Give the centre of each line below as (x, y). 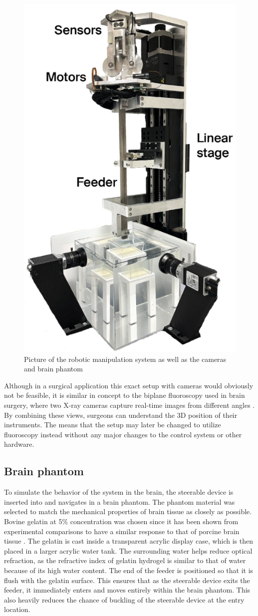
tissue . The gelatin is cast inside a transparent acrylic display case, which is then (129, 541)
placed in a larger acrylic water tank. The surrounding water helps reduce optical (128, 550)
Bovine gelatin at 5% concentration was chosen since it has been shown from (121, 521)
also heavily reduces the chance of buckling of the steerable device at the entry (124, 599)
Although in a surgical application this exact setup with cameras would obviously (129, 385)
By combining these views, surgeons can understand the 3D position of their (121, 415)
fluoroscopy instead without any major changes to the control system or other (123, 434)
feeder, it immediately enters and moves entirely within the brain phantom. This (127, 590)
